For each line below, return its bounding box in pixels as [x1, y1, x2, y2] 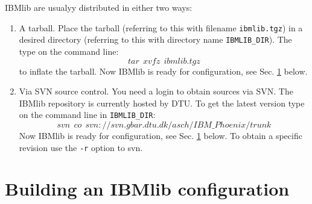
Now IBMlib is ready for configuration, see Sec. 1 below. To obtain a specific [19, 129, 302, 141]
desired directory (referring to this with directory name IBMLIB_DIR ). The [19, 33, 292, 46]
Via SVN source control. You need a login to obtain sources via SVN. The [19, 85, 293, 97]
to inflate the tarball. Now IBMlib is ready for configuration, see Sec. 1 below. [19, 64, 308, 77]
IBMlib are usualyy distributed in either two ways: [5, 1, 193, 13]
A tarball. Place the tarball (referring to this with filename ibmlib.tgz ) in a [19, 21, 303, 34]
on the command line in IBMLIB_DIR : [19, 108, 156, 121]
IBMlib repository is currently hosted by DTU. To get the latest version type [19, 96, 305, 109]
